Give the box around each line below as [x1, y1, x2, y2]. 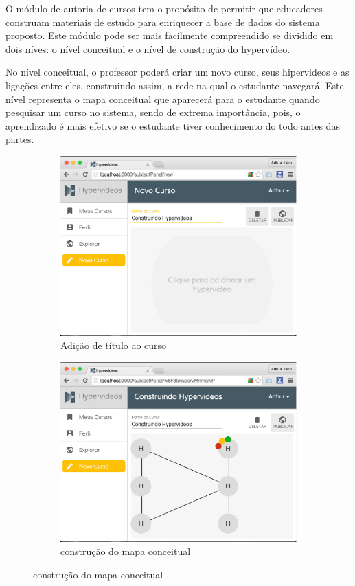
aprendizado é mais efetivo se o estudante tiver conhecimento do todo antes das [5, 118, 340, 133]
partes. [5, 132, 34, 146]
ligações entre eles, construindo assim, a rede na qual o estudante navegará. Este [5, 78, 344, 92]
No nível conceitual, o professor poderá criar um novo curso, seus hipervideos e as [5, 65, 350, 79]
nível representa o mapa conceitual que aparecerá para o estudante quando [5, 91, 320, 106]
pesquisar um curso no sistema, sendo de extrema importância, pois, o [5, 105, 301, 120]
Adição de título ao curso [60, 338, 167, 352]
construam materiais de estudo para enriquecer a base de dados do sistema [5, 14, 320, 29]
